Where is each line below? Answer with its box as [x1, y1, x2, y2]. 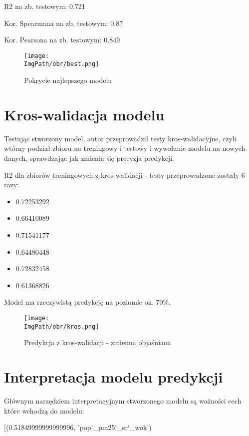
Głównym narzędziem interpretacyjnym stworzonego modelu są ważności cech [4, 395, 242, 406]
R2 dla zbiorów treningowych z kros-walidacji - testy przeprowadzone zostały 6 [4, 169, 245, 180]
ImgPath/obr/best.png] [24, 60, 99, 68]
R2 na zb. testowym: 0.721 [4, 1, 85, 11]
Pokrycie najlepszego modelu [24, 75, 112, 85]
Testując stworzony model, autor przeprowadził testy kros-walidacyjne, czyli [4, 133, 237, 143]
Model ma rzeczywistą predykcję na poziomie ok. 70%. [4, 297, 171, 307]
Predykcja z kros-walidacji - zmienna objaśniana [24, 337, 171, 348]
